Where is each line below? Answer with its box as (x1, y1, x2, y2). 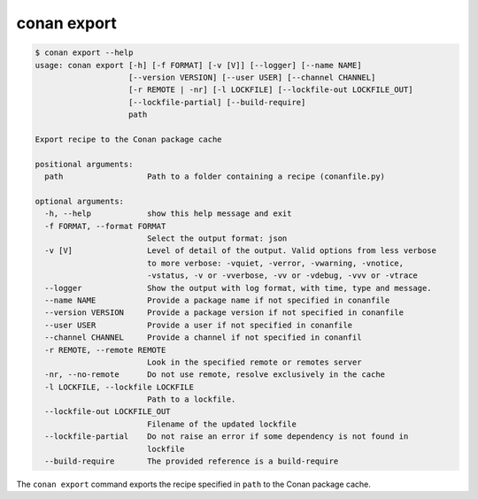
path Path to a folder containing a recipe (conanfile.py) (44, 172, 385, 181)
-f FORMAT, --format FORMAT (44, 221, 166, 231)
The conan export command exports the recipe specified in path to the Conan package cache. (16, 479, 371, 490)
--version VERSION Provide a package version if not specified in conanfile (44, 308, 405, 318)
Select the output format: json (146, 234, 288, 243)
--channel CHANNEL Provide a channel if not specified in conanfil (44, 333, 362, 342)
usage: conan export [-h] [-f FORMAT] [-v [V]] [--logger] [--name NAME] (35, 60, 362, 70)
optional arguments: (35, 196, 124, 206)
